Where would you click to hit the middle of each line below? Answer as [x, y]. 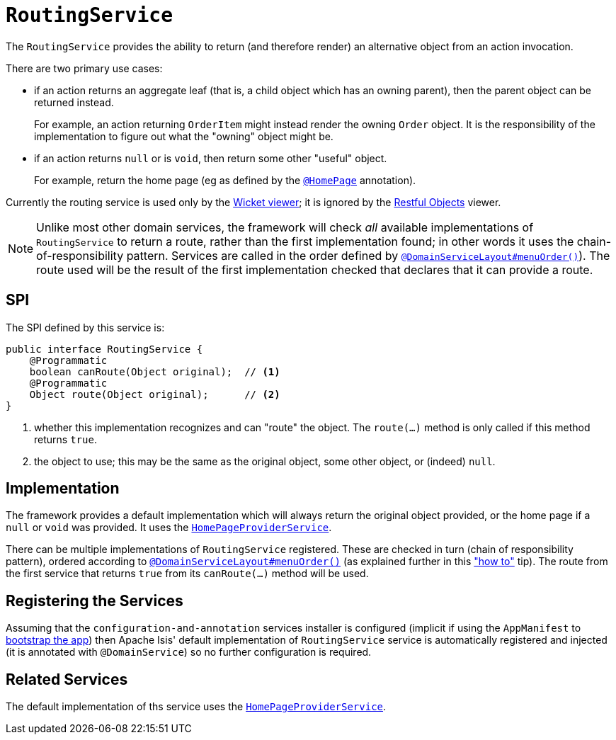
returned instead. [74, 102]
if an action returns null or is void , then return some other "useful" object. [211, 158]
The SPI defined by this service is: [85, 327]
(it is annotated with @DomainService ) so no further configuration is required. [189, 652]
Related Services [67, 679]
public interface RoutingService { [104, 349]
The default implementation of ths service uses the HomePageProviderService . [196, 707]
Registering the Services [95, 600]
